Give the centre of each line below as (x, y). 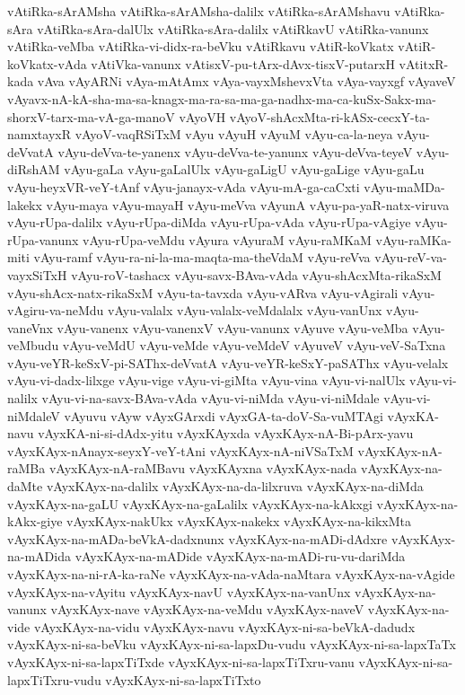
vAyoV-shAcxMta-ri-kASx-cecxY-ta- (329, 116)
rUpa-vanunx (43, 239)
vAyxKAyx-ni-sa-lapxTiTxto (183, 679)
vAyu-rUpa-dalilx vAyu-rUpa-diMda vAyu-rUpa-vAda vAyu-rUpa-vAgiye (209, 222)
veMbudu (33, 345)
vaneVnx (30, 327)
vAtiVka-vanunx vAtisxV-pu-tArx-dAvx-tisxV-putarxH (243, 63)
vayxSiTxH (37, 274)
